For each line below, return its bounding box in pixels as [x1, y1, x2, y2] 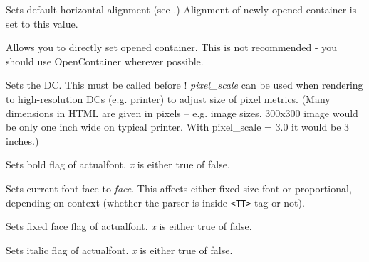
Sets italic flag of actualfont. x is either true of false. [6, 242, 233, 257]
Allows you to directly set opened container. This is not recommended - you [6, 40, 338, 55]
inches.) [6, 133, 39, 148]
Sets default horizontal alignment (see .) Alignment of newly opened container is [6, 2, 357, 16]
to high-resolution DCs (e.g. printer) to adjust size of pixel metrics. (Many [6, 91, 331, 106]
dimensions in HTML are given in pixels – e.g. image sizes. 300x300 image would [6, 105, 358, 120]
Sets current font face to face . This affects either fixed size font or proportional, [6, 180, 352, 195]
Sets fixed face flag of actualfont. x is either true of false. [6, 219, 252, 234]
